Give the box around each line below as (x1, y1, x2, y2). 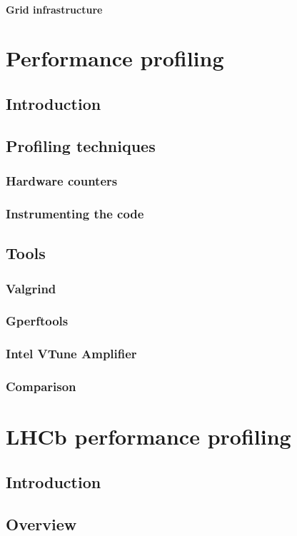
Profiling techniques (6, 134, 156, 156)
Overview (6, 512, 77, 535)
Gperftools (6, 312, 69, 330)
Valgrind (6, 279, 56, 297)
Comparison (6, 378, 76, 395)
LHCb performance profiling (6, 422, 291, 451)
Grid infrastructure (6, 1, 103, 16)
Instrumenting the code (6, 204, 144, 222)
